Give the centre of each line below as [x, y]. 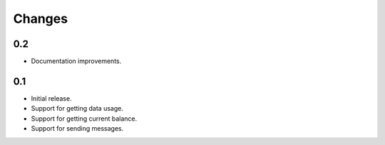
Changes [40, 19]
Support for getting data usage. [77, 109]
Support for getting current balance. [84, 119]
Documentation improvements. [76, 61]
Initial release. [51, 98]
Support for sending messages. [77, 129]
